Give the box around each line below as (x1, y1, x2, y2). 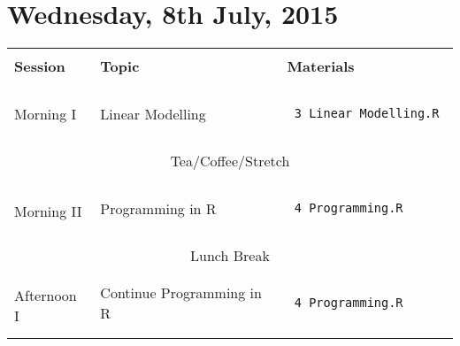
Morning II (14, 200, 82, 221)
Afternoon (14, 285, 77, 306)
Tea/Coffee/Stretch (170, 150, 290, 172)
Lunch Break (190, 245, 270, 266)
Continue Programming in (100, 282, 262, 304)
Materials (287, 56, 355, 77)
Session (14, 56, 65, 77)
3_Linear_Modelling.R (294, 106, 440, 121)
